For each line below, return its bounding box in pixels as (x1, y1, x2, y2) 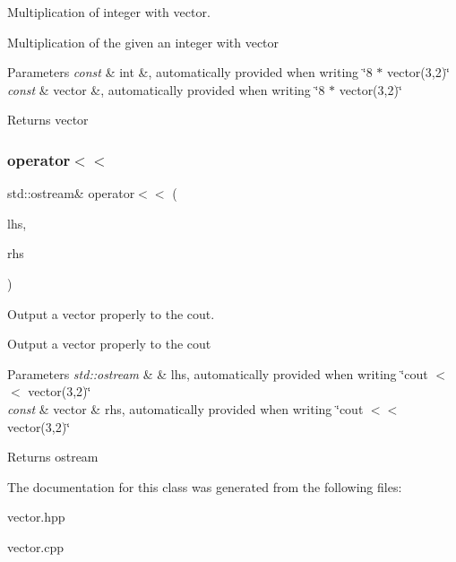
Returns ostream (7, 447, 99, 466)
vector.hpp (7, 507, 65, 526)
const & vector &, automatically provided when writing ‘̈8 (7, 80, 325, 99)
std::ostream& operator (7, 184, 135, 203)
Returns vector (7, 110, 89, 129)
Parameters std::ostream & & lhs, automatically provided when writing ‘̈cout (7, 364, 428, 383)
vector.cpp (7, 537, 65, 556)
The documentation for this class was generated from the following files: (7, 477, 402, 496)
